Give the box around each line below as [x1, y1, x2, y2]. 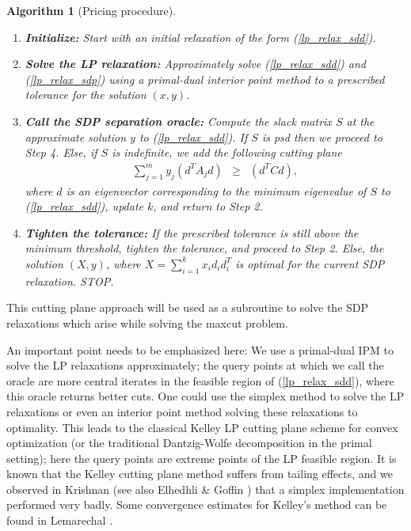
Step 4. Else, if [25, 144, 97, 161]
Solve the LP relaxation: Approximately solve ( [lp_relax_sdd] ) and [25, 55, 366, 72]
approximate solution [25, 128, 127, 145]
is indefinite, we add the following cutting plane [112, 144, 342, 161]
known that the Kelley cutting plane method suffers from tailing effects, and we [6, 465, 393, 482]
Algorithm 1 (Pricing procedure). [6, 2, 177, 18]
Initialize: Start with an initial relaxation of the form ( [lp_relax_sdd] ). [25, 28, 376, 45]
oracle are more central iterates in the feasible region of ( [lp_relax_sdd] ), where [6, 372, 394, 389]
